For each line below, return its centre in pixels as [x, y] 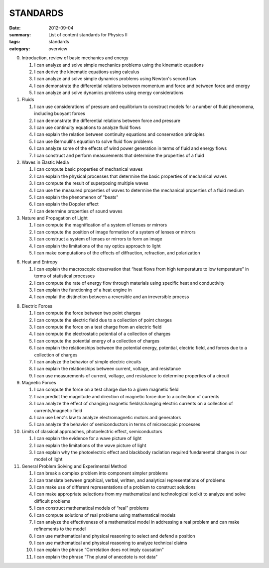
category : [20, 49]
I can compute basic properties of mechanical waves [88, 169]
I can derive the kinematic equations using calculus [87, 72]
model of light [48, 459]
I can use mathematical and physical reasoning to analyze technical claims [111, 543]
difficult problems [52, 501]
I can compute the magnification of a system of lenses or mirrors [101, 225]
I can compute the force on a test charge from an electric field [98, 327]
